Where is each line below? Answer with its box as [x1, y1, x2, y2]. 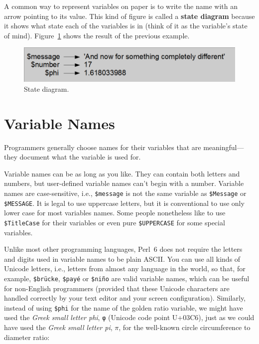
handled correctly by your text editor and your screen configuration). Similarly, [4, 293, 246, 303]
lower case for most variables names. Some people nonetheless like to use [4, 207, 226, 218]
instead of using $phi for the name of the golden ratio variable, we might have [4, 302, 243, 313]
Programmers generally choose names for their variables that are [4, 142, 201, 152]
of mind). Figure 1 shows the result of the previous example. [4, 30, 190, 40]
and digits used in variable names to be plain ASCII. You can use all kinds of [4, 253, 241, 264]
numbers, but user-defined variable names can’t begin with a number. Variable [4, 178, 244, 188]
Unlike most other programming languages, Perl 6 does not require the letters [4, 244, 243, 254]
